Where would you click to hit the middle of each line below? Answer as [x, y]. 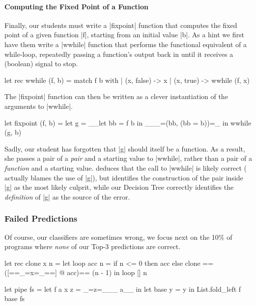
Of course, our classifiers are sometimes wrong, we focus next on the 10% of [118, 237]
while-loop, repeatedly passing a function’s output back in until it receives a [119, 54]
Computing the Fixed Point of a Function [77, 6]
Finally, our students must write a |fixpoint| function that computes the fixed [121, 25]
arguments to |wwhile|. [39, 106]
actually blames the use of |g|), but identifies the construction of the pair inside [124, 177]
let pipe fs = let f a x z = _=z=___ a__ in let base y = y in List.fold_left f [123, 289]
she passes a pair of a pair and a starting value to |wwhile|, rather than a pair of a [128, 158]
